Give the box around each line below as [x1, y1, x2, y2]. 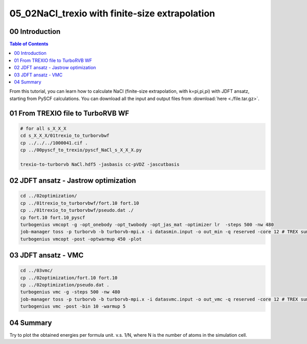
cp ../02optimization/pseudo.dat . [20, 282, 109, 288]
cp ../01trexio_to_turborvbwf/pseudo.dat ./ [20, 208, 134, 213]
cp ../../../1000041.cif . [20, 140, 88, 146]
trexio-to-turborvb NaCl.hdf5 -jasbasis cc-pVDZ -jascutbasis [20, 161, 180, 167]
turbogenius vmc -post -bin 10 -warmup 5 [20, 303, 126, 310]
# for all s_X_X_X [20, 126, 67, 131]
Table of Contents [9, 41, 49, 47]
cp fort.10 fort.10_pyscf [20, 214, 85, 220]
